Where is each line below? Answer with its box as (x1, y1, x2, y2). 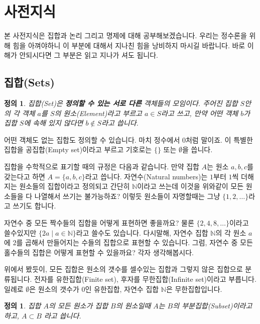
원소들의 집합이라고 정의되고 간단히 (19, 181, 130, 191)
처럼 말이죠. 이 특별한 (185, 134, 253, 145)
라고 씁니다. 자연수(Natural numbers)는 (85, 171, 208, 181)
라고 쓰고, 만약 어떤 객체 (161, 107, 238, 118)
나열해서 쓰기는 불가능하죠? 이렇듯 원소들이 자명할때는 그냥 (34, 190, 220, 201)
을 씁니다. (182, 144, 213, 155)
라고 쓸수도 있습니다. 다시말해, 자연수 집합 (76, 227, 208, 238)
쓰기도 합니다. (13, 200, 56, 211)
